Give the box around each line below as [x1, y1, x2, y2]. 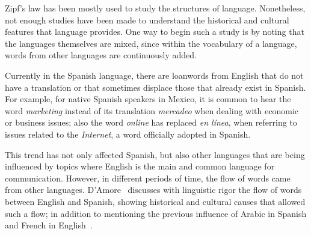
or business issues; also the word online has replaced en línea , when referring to [5, 116, 297, 129]
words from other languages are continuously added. [5, 49, 197, 61]
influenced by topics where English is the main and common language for [5, 160, 275, 172]
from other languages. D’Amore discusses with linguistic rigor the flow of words [5, 183, 302, 196]
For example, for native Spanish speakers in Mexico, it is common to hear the [5, 93, 291, 105]
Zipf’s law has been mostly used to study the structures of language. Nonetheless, [5, 2, 306, 14]
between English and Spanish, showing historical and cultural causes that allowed [5, 195, 306, 207]
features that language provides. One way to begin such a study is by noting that [5, 25, 304, 38]
